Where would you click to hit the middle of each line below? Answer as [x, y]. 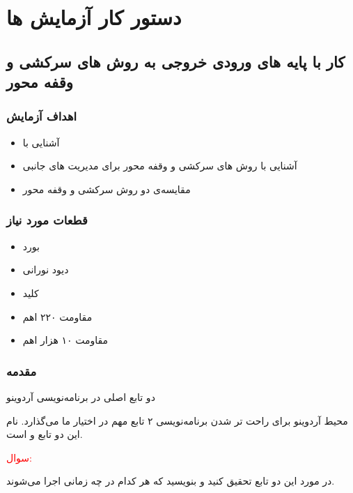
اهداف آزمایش [42, 116]
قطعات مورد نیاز [47, 220]
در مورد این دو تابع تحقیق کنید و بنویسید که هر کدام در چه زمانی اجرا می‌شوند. [171, 481]
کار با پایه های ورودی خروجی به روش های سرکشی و [176, 61]
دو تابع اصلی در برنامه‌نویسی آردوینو [81, 396]
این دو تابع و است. [45, 434]
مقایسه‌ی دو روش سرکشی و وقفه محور [107, 189]
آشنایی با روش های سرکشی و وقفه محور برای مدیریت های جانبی [160, 166]
